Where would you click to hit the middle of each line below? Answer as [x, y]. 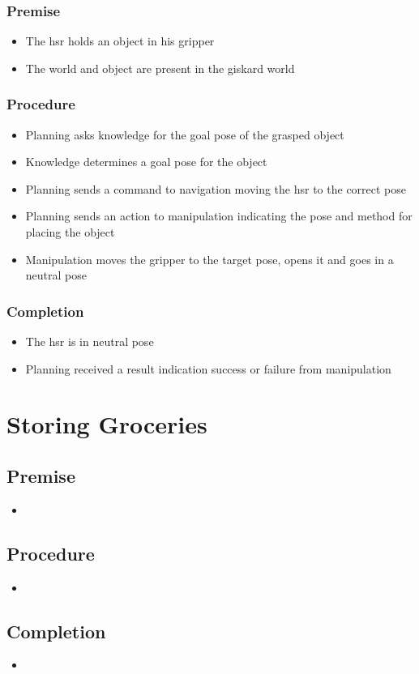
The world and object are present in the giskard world [160, 68]
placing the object [70, 232]
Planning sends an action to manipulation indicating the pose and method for [219, 216]
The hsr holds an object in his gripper [120, 41]
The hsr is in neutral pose [90, 341]
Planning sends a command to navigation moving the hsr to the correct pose [216, 188]
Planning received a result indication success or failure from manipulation [208, 368]
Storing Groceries [107, 424]
